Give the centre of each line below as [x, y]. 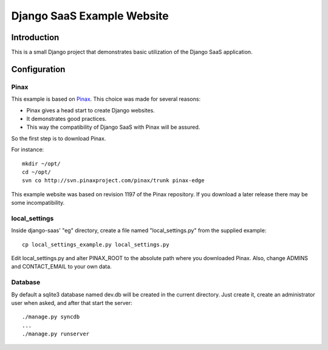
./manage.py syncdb [51, 317]
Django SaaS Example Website [90, 16]
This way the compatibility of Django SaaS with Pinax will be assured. [113, 127]
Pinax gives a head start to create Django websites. [91, 110]
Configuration [38, 69]
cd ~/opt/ [36, 172]
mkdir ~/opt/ [41, 163]
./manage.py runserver [56, 334]
